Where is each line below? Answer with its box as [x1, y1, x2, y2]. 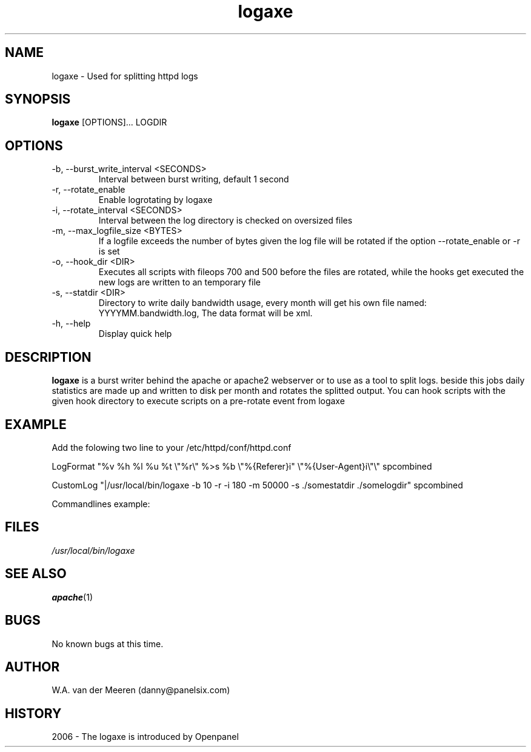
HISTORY [5, 705, 62, 721]
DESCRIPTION [5, 349, 92, 365]
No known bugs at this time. [52, 638, 164, 649]
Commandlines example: [52, 498, 150, 509]
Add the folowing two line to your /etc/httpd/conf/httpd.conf [52, 442, 292, 453]
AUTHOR [5, 659, 60, 674]
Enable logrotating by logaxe [98, 195, 213, 205]
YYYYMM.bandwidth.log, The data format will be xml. [98, 308, 313, 319]
